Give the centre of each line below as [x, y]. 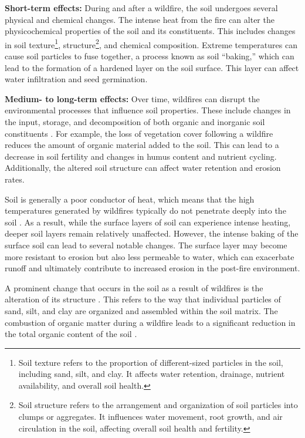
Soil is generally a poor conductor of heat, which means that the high [130, 199]
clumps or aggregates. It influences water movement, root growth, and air [150, 417]
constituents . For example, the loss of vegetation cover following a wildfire [139, 133]
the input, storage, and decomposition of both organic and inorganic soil [135, 122]
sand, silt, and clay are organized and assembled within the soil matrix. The [141, 310]
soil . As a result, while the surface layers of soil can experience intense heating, [148, 222]
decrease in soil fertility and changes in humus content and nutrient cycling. [141, 156]
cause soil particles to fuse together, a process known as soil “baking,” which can [150, 56]
